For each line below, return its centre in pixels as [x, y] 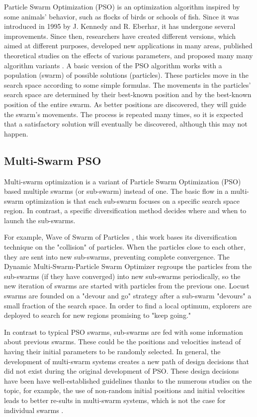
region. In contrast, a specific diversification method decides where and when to [125, 210]
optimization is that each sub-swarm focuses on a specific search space [133, 201]
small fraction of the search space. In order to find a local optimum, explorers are [128, 305]
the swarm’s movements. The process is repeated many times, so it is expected [124, 114]
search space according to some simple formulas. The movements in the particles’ [128, 84]
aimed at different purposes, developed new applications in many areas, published [128, 46]
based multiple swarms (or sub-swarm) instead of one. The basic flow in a [116, 191]
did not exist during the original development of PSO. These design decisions [122, 371]
